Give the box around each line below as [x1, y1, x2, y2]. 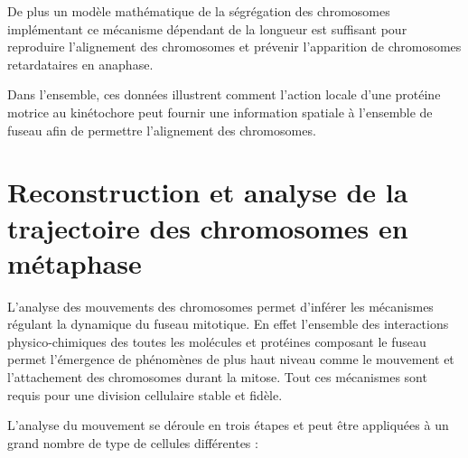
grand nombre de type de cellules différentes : [7, 433, 258, 452]
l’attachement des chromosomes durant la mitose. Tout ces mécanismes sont [7, 368, 427, 387]
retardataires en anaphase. [7, 54, 154, 73]
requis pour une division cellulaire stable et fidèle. [7, 385, 283, 404]
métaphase [7, 244, 142, 281]
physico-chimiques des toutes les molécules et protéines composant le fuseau [7, 332, 426, 351]
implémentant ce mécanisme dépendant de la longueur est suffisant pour [7, 19, 407, 38]
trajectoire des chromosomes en [7, 209, 408, 246]
